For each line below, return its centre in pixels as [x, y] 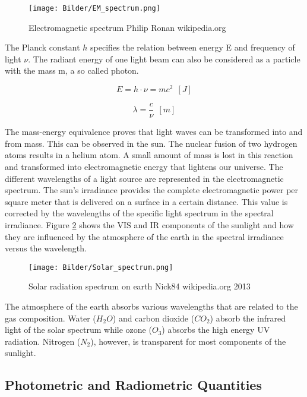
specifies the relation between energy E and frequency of [193, 47]
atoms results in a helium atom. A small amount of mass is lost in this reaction [149, 155]
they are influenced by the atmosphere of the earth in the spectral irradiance [144, 236]
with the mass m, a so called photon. [72, 70]
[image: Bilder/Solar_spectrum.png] [101, 267]
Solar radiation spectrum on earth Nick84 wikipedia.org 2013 [140, 286]
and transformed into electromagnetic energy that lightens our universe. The [144, 166]
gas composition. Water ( [50, 318]
